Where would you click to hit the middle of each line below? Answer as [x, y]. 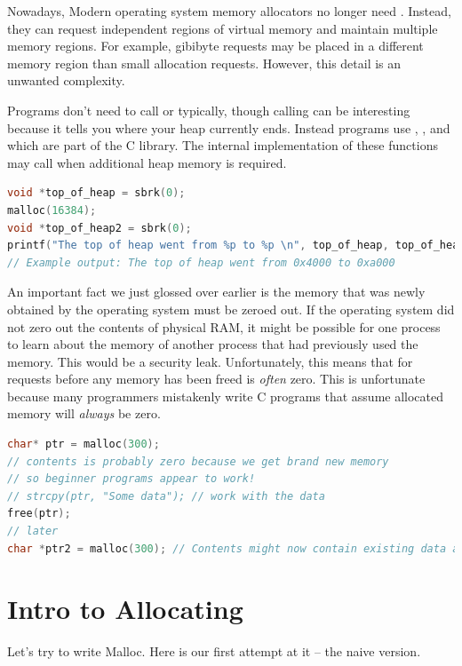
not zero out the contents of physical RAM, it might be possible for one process [224, 326]
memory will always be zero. [84, 413]
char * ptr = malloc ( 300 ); [84, 444]
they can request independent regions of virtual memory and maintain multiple [223, 28]
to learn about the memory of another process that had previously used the [213, 344]
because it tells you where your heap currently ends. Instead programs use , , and [229, 127]
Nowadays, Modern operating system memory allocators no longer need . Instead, [229, 11]
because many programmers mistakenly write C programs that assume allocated [226, 396]
